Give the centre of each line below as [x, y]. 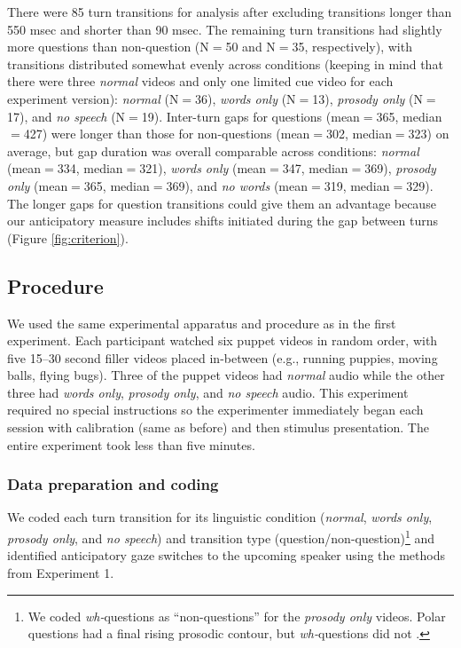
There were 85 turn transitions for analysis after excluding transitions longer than [230, 12]
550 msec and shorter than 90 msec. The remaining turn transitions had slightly [225, 29]
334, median [90, 168]
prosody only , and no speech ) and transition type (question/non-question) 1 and [221, 537]
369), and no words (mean [237, 185]
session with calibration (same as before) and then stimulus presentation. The [218, 427]
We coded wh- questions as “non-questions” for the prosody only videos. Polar [237, 616]
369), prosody [400, 168]
